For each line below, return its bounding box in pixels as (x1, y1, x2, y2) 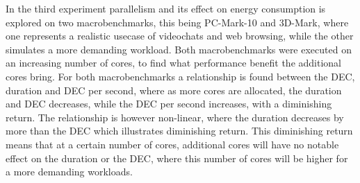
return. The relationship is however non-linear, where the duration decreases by (6, 110, 344, 124)
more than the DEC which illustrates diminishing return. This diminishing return (6, 123, 353, 138)
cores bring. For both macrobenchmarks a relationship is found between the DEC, (6, 69, 355, 83)
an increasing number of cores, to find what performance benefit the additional (6, 55, 341, 70)
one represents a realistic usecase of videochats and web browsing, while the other (6, 28, 354, 43)
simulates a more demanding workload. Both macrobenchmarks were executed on (6, 42, 352, 56)
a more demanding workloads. (6, 164, 133, 179)
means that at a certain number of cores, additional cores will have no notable (6, 137, 339, 151)
